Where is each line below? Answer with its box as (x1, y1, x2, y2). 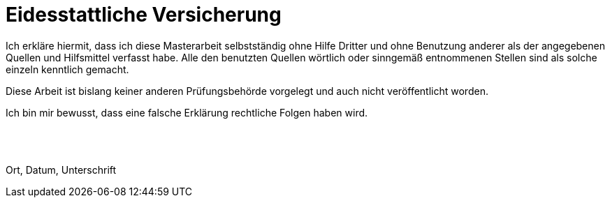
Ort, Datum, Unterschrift (6, 163, 117, 176)
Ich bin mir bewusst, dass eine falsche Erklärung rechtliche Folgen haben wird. (6, 106, 368, 119)
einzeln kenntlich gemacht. (6, 63, 129, 75)
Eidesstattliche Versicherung (6, 3, 282, 27)
